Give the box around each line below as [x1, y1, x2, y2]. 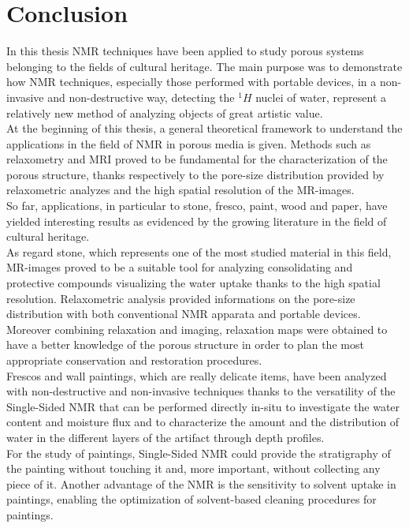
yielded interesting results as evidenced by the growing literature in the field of [6, 212, 387, 229]
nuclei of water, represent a [255, 88, 387, 105]
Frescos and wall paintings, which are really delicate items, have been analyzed [6, 367, 387, 384]
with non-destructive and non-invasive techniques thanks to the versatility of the [6, 383, 396, 399]
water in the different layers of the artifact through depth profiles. [6, 429, 325, 445]
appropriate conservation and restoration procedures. [6, 352, 262, 368]
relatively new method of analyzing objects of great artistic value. [6, 104, 323, 121]
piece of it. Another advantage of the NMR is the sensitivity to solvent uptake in [6, 475, 396, 492]
